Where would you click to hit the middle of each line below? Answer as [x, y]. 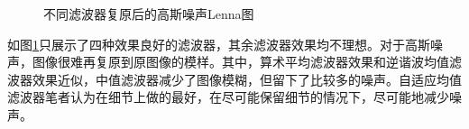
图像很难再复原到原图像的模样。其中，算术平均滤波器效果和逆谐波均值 [240, 62]
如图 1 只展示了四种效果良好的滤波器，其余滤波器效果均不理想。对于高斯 [219, 44]
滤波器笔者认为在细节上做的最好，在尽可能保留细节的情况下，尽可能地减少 [228, 97]
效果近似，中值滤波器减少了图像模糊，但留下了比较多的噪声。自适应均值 [247, 79]
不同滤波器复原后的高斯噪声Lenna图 [149, 14]
